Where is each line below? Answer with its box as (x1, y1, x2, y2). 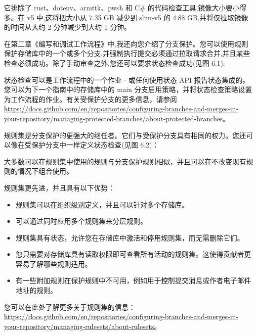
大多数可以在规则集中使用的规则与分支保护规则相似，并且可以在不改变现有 (4, 156, 246, 166)
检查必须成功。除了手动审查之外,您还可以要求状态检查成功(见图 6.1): (4, 57, 225, 68)
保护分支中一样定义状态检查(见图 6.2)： (31, 140, 159, 150)
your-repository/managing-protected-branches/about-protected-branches (4, 113, 223, 123)
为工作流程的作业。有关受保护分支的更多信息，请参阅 (4, 94, 177, 104)
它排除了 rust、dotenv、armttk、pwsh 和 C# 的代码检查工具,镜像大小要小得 (4, 2, 247, 12)
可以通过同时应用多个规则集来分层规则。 (15, 216, 147, 226)
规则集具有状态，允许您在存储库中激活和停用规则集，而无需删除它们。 (15, 232, 244, 242)
